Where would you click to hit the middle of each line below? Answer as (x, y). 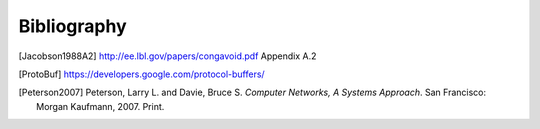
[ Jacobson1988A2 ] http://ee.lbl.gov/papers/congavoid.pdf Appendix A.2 (167, 56)
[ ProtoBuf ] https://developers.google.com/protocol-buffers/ (141, 74)
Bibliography (72, 26)
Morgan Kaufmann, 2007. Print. (100, 106)
